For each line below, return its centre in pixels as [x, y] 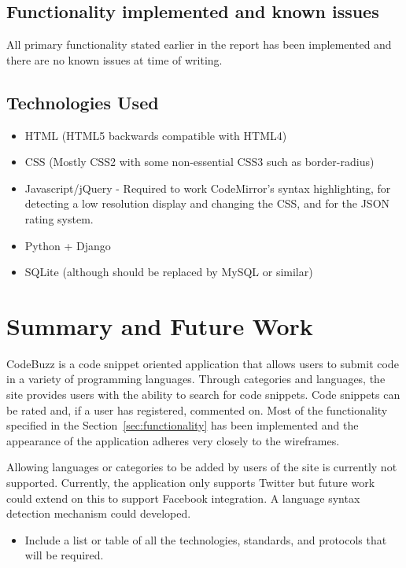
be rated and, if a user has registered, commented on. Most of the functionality [197, 409]
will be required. [64, 555]
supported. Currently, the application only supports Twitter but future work [191, 483]
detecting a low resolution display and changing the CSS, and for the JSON [207, 203]
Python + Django [68, 245]
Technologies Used [83, 102]
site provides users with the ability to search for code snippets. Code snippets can [203, 395]
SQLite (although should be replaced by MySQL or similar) [169, 272]
